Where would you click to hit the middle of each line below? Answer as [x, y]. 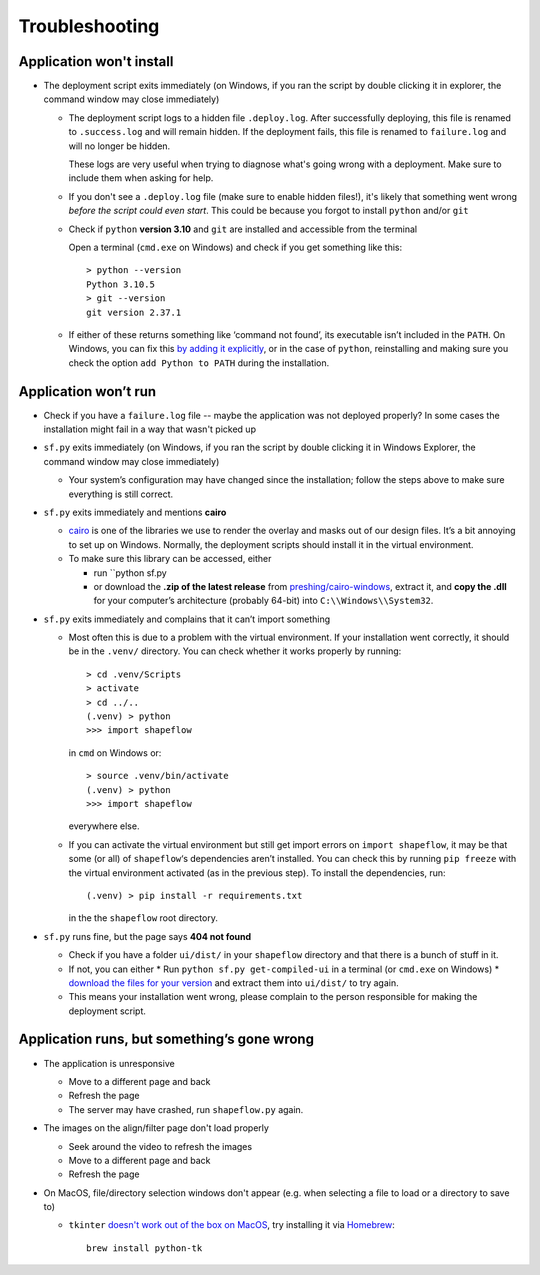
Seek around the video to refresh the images [160, 1146]
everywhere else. [104, 826]
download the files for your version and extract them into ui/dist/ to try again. [233, 982]
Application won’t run [87, 391]
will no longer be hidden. [119, 146]
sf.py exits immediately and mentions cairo [135, 512]
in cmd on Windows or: [115, 752]
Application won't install [96, 61]
